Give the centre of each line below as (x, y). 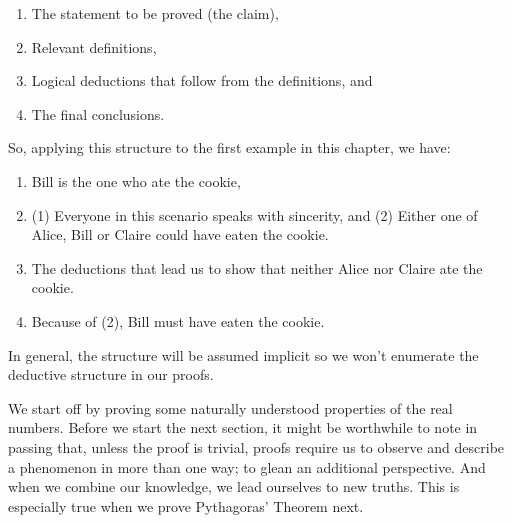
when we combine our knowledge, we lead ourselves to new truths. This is (234, 486)
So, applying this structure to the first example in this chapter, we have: (229, 147)
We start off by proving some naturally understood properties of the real (230, 407)
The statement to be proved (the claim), (155, 13)
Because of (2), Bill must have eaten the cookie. (178, 320)
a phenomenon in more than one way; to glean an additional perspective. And (247, 466)
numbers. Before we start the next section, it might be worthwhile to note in (243, 427)
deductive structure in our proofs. (111, 374)
